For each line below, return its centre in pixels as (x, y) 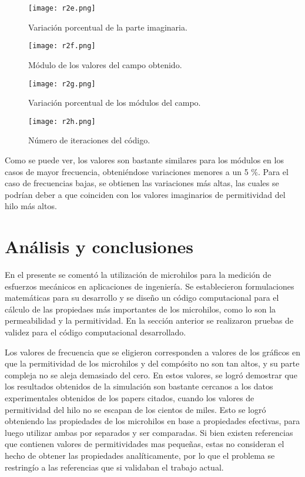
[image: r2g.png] (62, 84)
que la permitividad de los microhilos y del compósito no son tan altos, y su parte (152, 363)
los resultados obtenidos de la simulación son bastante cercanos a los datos (139, 386)
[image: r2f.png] (62, 46)
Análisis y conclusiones (99, 246)
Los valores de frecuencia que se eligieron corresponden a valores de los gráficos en (152, 352)
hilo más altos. (31, 206)
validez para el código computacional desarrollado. (95, 332)
